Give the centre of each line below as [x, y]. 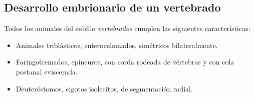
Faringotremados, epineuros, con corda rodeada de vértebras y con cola [125, 62]
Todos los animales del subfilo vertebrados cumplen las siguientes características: [127, 28]
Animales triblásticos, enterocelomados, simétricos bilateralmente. [117, 45]
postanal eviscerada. [47, 71]
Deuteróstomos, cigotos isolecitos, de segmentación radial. [104, 88]
